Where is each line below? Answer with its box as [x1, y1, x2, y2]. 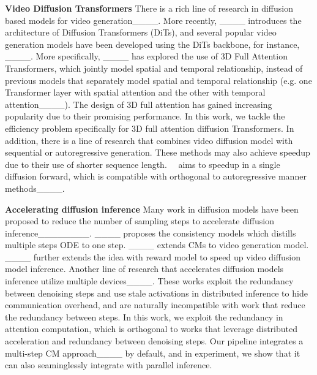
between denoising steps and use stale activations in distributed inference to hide [5, 286, 308, 299]
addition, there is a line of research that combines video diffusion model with [5, 134, 293, 146]
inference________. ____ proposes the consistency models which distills [5, 226, 296, 239]
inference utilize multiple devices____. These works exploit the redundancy [5, 275, 294, 287]
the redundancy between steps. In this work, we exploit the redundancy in [5, 310, 283, 323]
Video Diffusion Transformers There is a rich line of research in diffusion [5, 2, 293, 14]
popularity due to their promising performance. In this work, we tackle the [5, 110, 285, 123]
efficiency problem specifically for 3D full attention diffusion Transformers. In [5, 121, 294, 134]
